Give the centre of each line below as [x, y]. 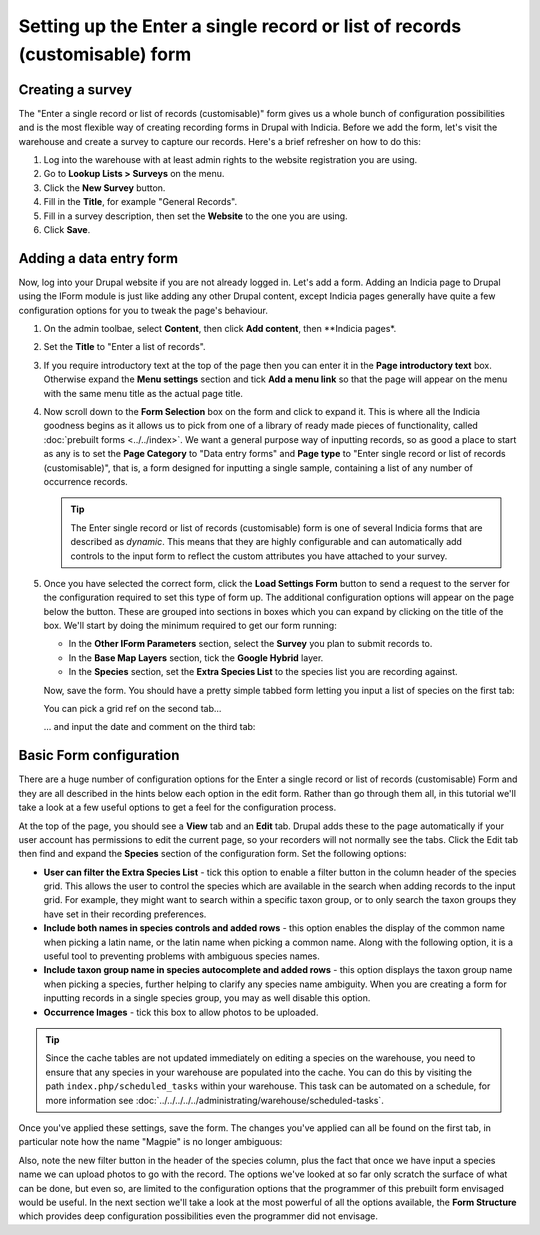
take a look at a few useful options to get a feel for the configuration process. [177, 807]
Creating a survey [75, 89]
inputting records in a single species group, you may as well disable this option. [207, 998]
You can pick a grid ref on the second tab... [132, 709]
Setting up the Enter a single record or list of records [240, 26]
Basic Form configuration [99, 755]
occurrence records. [86, 481]
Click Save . [67, 229]
